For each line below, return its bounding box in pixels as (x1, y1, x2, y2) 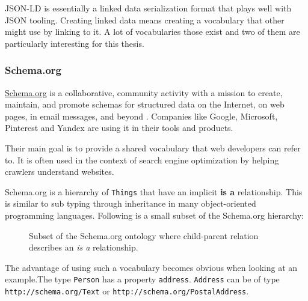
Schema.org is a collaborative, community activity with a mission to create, (5, 86, 283, 99)
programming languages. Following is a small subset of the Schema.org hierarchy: (5, 209, 304, 221)
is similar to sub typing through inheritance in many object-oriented (5, 197, 256, 210)
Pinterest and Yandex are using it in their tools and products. (5, 121, 233, 134)
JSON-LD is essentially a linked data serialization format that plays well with (5, 2, 292, 14)
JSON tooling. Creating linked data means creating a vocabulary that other (5, 13, 285, 26)
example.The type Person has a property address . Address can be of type (5, 273, 280, 285)
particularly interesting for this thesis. (5, 37, 144, 49)
